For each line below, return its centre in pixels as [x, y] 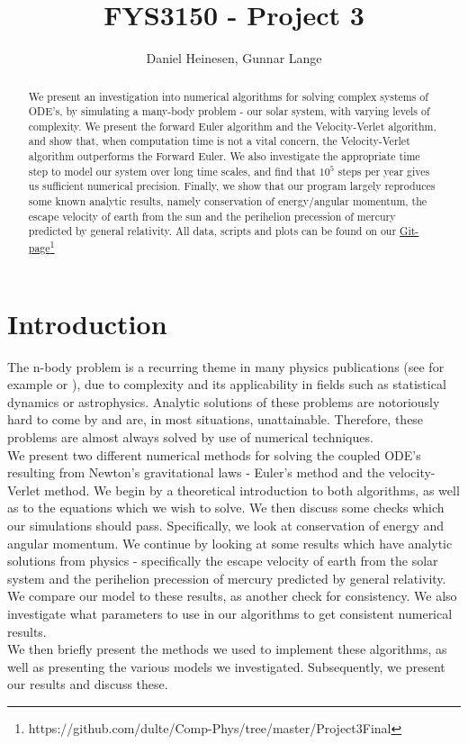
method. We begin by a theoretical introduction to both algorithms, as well [252, 490]
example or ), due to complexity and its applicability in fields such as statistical [227, 384]
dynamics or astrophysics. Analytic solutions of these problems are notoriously [224, 401]
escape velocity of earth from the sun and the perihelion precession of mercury [212, 216]
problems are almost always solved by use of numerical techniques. [190, 437]
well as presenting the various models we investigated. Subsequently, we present [226, 666]
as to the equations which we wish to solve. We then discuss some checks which [226, 508]
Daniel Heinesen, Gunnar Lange [234, 58]
